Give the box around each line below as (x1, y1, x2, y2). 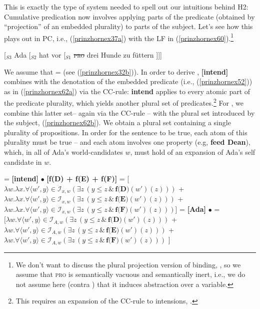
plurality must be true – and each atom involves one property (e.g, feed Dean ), (4, 137, 250, 147)
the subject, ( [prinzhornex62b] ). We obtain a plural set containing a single (4, 117, 231, 128)
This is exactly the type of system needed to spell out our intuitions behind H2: (4, 2, 248, 12)
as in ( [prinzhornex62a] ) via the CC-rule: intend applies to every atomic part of (4, 86, 250, 96)
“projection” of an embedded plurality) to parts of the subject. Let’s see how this (4, 21, 253, 32)
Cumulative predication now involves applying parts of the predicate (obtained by (4, 11, 255, 22)
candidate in (4, 156, 42, 167)
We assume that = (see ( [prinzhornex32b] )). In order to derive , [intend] (4, 66, 228, 77)
